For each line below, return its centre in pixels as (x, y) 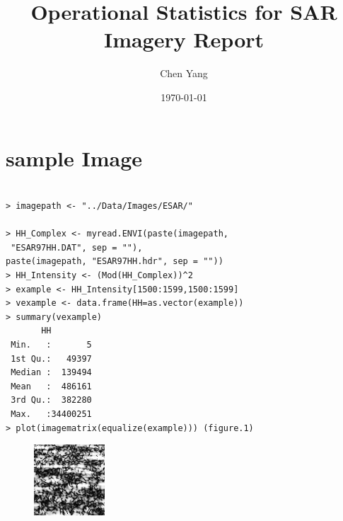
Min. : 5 (51, 344)
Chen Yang (184, 73)
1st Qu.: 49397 (51, 359)
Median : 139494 (51, 373)
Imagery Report (184, 39)
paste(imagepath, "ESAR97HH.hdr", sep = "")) (115, 262)
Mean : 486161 (51, 386)
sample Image (74, 158)
